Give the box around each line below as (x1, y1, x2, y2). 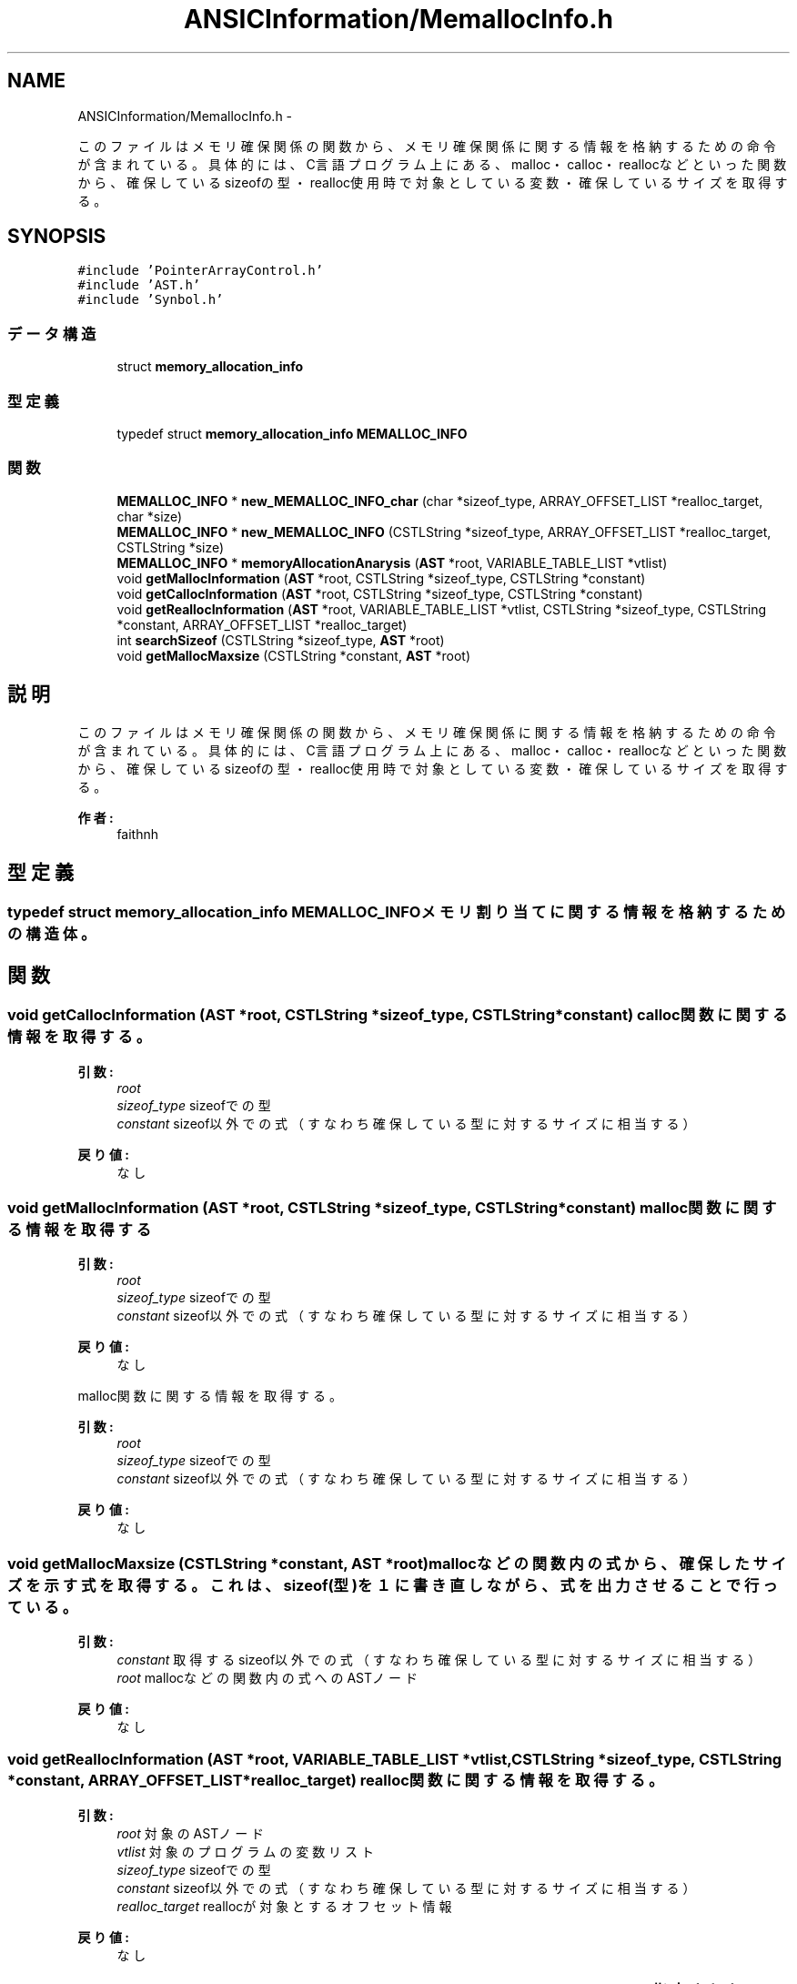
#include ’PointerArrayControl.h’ (77, 263, 324, 278)
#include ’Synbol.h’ (77, 292, 224, 308)
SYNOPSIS (7, 225, 106, 248)
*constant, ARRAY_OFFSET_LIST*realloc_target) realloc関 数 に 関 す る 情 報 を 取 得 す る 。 (7, 1771, 664, 1790)
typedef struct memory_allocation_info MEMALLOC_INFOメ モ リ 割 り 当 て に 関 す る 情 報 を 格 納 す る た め (7, 903, 786, 922)
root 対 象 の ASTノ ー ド (116, 1825, 265, 1841)
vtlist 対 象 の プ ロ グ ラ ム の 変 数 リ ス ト (116, 1843, 374, 1859)
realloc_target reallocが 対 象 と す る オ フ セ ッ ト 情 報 (116, 1898, 452, 1914)
